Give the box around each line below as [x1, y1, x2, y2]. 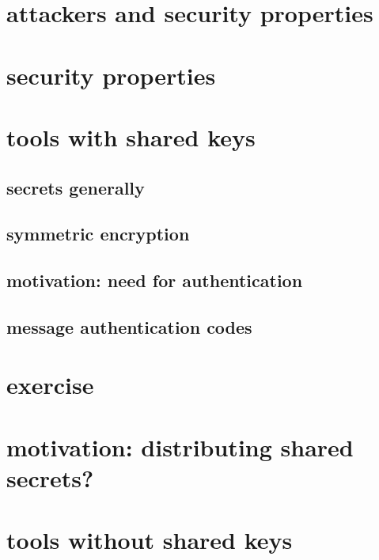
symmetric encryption [6, 221, 190, 246]
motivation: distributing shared [6, 430, 354, 463]
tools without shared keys [6, 524, 293, 556]
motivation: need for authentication [6, 268, 303, 293]
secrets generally [6, 175, 145, 199]
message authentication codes [6, 314, 252, 339]
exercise [6, 369, 94, 401]
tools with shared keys [6, 120, 256, 153]
